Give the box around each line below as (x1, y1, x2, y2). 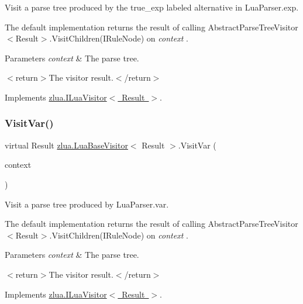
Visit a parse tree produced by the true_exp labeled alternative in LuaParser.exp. (5, 1, 299, 13)
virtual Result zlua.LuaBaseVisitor (5, 139, 128, 151)
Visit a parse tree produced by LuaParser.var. (5, 198, 169, 210)
